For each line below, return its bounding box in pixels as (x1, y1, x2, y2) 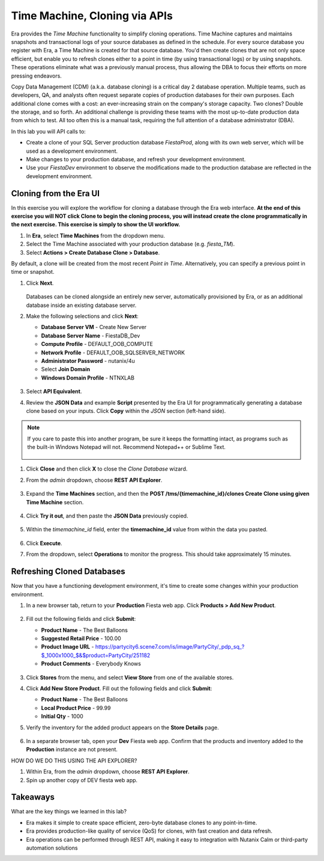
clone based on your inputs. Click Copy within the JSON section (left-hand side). (26, 407, 226, 415)
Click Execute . (26, 539, 62, 547)
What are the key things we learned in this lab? (11, 808, 127, 815)
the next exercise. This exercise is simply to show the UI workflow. (11, 221, 181, 228)
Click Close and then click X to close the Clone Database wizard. (26, 465, 188, 472)
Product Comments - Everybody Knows (41, 660, 141, 667)
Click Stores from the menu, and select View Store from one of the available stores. (26, 674, 234, 681)
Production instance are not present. (26, 746, 118, 753)
